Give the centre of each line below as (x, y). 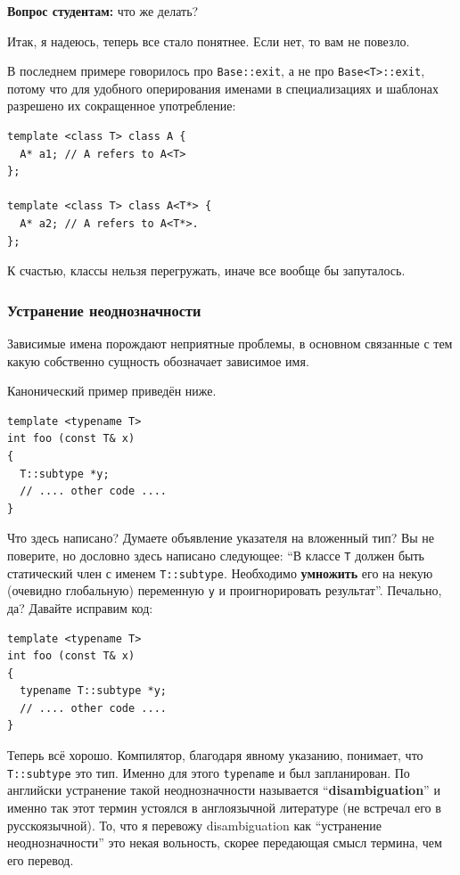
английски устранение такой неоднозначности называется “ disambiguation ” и (224, 790)
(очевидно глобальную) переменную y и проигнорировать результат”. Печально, (225, 590)
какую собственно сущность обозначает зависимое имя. (158, 360)
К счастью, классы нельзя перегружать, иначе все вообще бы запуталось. (206, 270)
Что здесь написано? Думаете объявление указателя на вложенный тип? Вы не (221, 538)
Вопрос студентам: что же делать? (103, 11)
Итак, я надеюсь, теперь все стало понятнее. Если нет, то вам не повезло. (209, 41)
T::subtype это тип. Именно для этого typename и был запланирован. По (209, 772)
